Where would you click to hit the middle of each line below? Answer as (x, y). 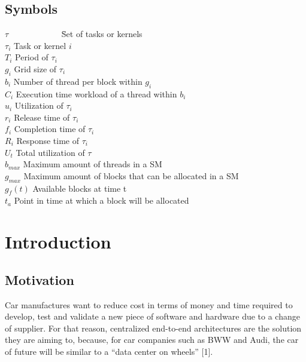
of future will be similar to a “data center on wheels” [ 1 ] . (109, 351)
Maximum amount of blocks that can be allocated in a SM (131, 175)
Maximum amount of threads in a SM (93, 164)
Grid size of (35, 68)
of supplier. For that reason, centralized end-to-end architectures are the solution (153, 328)
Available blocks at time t (80, 188)
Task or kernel (40, 45)
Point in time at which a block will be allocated (102, 200)
